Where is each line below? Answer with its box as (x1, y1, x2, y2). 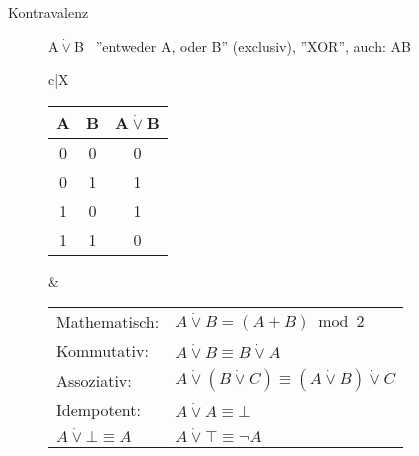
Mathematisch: (56, 310, 160, 334)
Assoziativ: (56, 368, 132, 392)
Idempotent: (56, 398, 141, 422)
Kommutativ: (56, 339, 149, 363)
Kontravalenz (8, 2, 89, 22)
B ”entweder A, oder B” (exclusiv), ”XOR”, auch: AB (74, 35, 411, 56)
